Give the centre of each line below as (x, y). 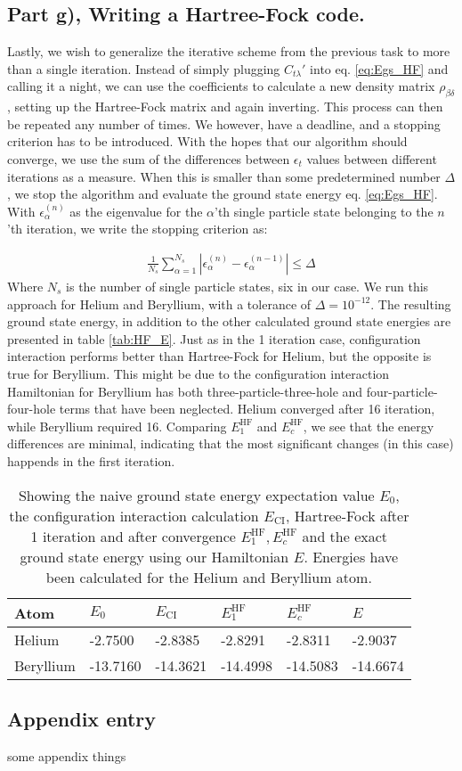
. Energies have (351, 556)
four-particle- (402, 391)
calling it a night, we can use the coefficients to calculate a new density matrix (221, 86)
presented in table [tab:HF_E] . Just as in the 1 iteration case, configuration (214, 338)
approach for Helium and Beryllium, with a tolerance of (159, 303)
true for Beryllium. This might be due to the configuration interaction (199, 373)
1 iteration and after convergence (133, 536)
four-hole (32, 409)
